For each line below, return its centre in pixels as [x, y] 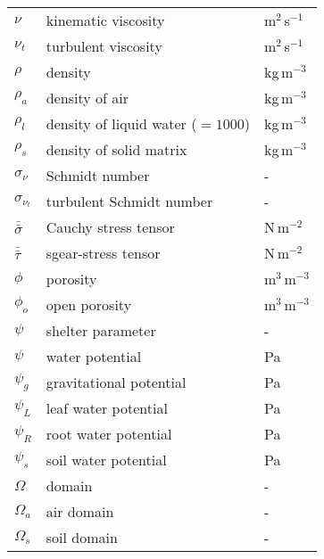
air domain [80, 511]
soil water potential [106, 460]
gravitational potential [116, 382]
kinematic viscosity [105, 20]
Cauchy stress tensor [110, 227]
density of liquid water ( [121, 123]
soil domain [82, 537]
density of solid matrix [116, 149]
